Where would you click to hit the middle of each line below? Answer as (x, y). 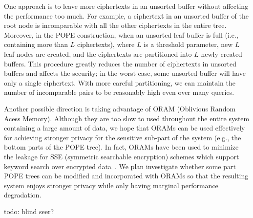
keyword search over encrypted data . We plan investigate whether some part (120, 166)
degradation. (23, 195)
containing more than (36, 44)
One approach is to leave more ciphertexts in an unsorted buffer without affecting (126, 6)
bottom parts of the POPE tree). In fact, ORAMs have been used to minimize (121, 147)
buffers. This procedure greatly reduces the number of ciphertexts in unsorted (120, 63)
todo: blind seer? (29, 211)
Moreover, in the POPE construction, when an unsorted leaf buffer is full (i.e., (121, 34)
